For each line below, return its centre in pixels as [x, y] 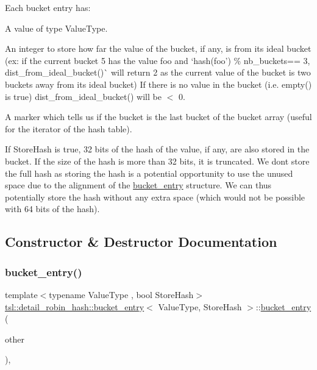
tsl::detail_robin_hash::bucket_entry [75, 306]
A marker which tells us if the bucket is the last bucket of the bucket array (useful [158, 117]
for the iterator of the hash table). [69, 128]
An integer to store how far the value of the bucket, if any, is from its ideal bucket [158, 48]
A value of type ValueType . [56, 28]
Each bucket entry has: [48, 7]
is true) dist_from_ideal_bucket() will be [83, 96]
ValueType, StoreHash [200, 306]
